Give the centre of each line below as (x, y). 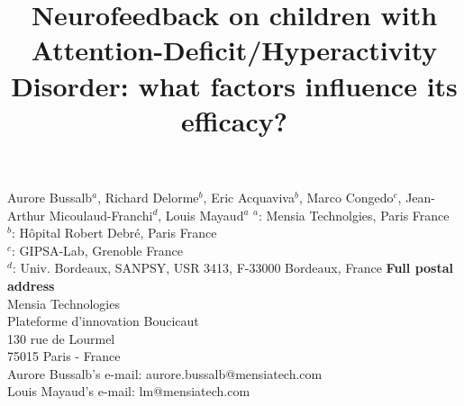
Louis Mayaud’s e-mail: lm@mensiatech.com (129, 391)
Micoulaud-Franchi (101, 215)
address (31, 285)
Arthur (27, 215)
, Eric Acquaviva (249, 197)
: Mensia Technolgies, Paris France (354, 215)
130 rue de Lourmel (61, 338)
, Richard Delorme (148, 197)
